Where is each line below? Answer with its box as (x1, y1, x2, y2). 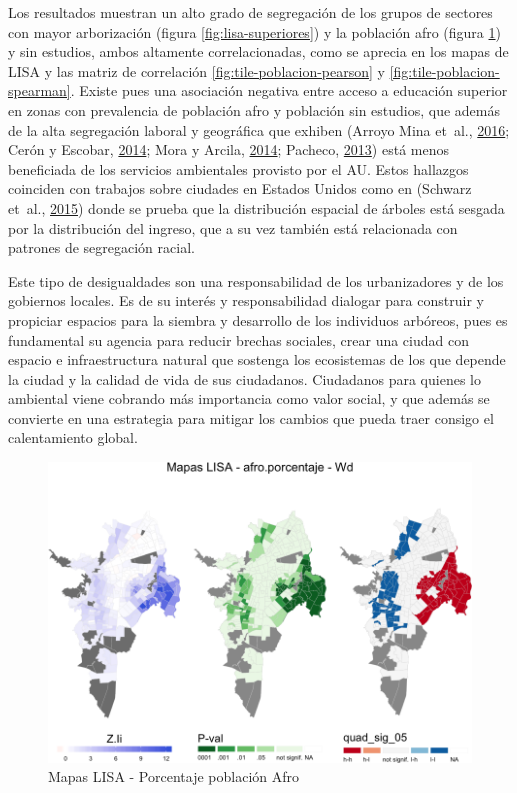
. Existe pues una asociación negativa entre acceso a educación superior (70, 80, 508, 101)
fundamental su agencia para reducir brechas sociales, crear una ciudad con (8, 329, 469, 350)
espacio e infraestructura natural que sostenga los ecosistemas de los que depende (8, 349, 506, 370)
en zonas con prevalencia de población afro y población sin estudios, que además (8, 99, 501, 120)
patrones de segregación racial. (8, 237, 195, 258)
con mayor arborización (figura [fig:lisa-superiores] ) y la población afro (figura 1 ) (8, 21, 501, 42)
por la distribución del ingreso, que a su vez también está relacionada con (8, 217, 458, 238)
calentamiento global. (8, 427, 138, 448)
